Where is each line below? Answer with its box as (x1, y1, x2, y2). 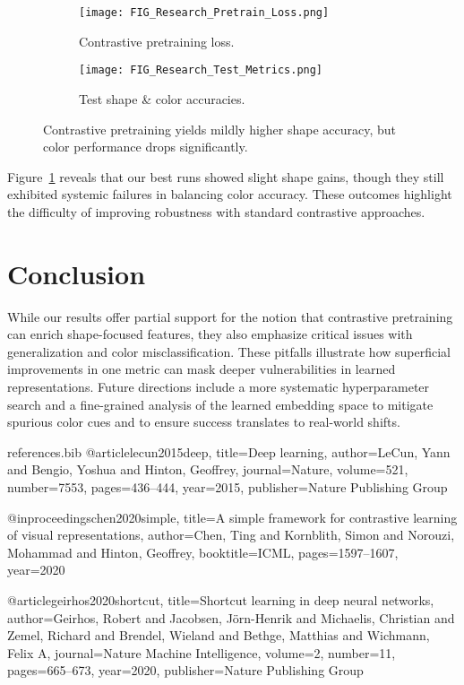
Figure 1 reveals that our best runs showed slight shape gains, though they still (7, 167, 444, 186)
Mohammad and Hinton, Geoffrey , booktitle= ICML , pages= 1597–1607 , (7, 542, 399, 561)
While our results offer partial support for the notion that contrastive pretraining (7, 307, 453, 325)
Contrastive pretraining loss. (79, 31, 235, 50)
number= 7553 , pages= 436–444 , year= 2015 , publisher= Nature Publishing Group (7, 477, 448, 496)
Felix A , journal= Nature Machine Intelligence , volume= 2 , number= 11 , (7, 643, 396, 662)
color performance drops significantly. (43, 137, 248, 156)
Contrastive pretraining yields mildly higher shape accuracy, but (43, 119, 397, 138)
